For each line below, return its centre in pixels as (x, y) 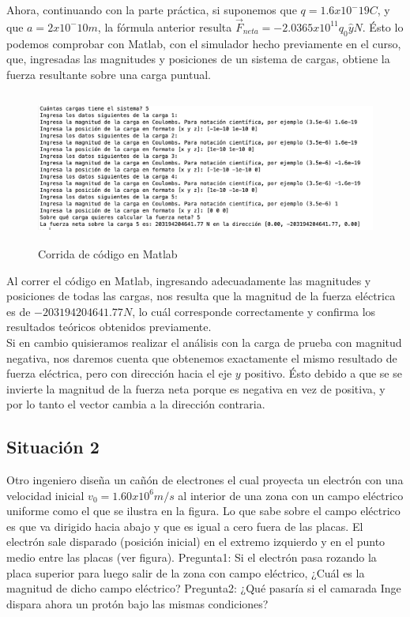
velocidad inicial (45, 495)
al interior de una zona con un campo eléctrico (291, 495)
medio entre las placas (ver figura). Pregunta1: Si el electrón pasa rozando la (192, 557)
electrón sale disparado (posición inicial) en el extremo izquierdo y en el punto (196, 542)
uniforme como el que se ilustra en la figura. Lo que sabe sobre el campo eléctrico (203, 511)
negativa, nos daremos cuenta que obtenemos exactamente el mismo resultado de (202, 357)
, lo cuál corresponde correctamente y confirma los (254, 311)
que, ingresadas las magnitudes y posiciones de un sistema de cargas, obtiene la (198, 59)
